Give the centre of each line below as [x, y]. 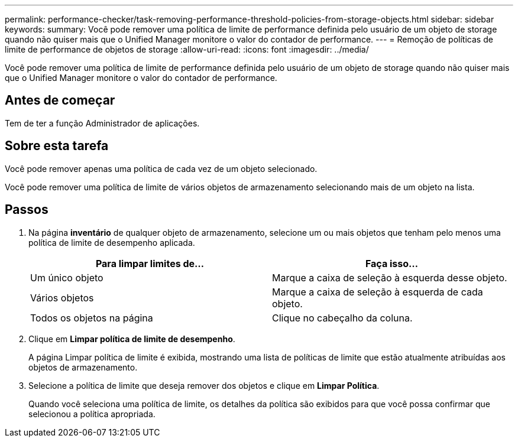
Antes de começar [60, 100]
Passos [27, 210]
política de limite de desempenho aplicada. [112, 242]
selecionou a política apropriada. [92, 414]
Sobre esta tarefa [57, 146]
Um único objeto [67, 277]
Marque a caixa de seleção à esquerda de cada [378, 292]
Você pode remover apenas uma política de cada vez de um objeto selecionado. [161, 168]
